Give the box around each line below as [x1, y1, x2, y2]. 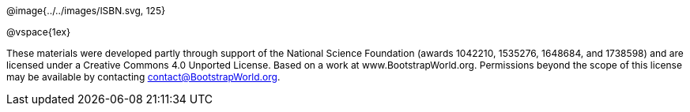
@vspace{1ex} [6, 26, 71, 38]
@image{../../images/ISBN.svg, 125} [6, 5, 166, 17]
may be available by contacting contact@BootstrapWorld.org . [6, 71, 281, 83]
